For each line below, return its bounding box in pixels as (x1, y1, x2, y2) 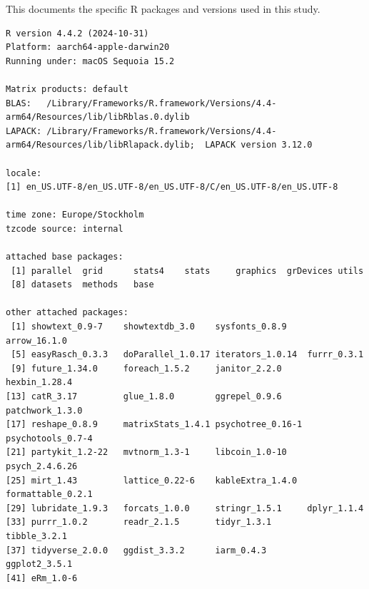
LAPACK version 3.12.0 (205, 140, 313, 150)
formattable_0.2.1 (6, 489, 93, 500)
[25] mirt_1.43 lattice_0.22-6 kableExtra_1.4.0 (6, 475, 298, 486)
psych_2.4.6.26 (6, 461, 78, 471)
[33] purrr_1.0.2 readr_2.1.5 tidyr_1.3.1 (6, 517, 272, 528)
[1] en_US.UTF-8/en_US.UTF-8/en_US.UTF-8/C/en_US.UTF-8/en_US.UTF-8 (6, 182, 338, 193)
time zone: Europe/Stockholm (6, 210, 144, 220)
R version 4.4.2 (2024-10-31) (6, 28, 149, 39)
